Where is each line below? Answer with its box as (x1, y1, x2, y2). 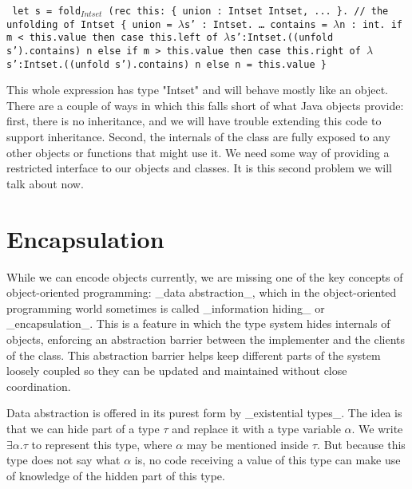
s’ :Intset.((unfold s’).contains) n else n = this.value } (6, 58, 327, 70)
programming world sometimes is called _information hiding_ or (6, 299, 325, 316)
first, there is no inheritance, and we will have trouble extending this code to (6, 112, 382, 129)
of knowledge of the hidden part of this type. (6, 467, 225, 483)
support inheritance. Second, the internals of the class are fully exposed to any (6, 128, 390, 145)
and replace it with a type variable (172, 420, 341, 436)
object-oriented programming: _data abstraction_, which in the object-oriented (6, 284, 397, 301)
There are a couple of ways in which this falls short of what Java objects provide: (6, 97, 404, 113)
